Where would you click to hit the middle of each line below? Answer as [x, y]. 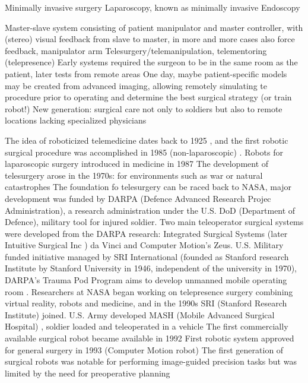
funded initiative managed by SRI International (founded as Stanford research [147, 256]
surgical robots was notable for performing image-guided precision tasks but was [151, 361]
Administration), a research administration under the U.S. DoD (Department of [150, 210]
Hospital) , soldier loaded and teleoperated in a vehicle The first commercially [147, 326]
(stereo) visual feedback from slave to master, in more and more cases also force [150, 39]
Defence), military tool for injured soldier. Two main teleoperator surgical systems [154, 222]
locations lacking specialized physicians [76, 120]
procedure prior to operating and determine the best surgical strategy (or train [148, 97]
